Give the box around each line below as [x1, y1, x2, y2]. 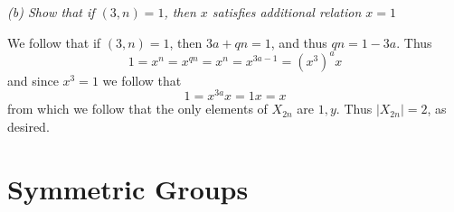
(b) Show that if [7, 3, 95, 21]
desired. [7, 116, 50, 135]
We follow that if [7, 32, 101, 51]
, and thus [270, 32, 327, 51]
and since [7, 70, 59, 89]
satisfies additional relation [212, 3, 362, 21]
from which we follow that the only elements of [7, 99, 268, 118]
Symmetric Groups [7, 170, 249, 207]
